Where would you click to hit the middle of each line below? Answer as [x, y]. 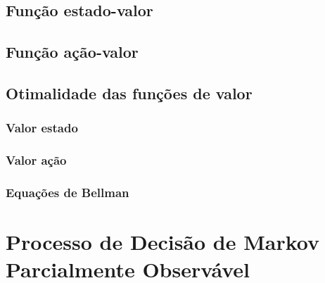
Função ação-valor [72, 52]
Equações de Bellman [68, 192]
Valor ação [36, 160]
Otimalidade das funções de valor [129, 93]
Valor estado [42, 128]
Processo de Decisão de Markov [163, 242]
